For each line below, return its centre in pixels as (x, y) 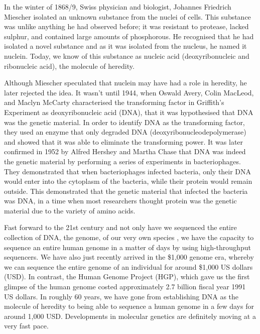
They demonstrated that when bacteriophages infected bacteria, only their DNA (128, 171)
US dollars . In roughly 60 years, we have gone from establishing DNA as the (121, 296)
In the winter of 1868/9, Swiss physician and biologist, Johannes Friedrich (118, 7)
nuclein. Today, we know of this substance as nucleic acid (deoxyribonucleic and (127, 55)
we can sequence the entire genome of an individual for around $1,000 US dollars (128, 266)
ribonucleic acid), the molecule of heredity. (69, 66)
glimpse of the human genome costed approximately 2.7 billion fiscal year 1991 (125, 287)
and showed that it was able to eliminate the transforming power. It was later (124, 141)
